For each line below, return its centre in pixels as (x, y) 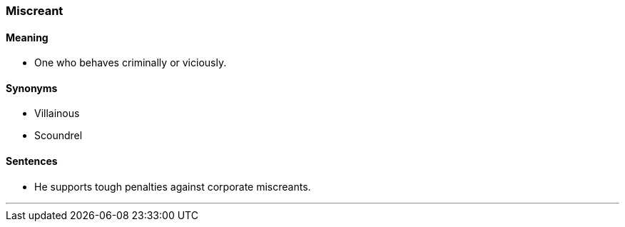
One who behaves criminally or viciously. (131, 63)
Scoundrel (59, 136)
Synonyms (32, 88)
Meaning (27, 37)
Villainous (57, 113)
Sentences (32, 161)
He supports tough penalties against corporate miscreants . (173, 186)
